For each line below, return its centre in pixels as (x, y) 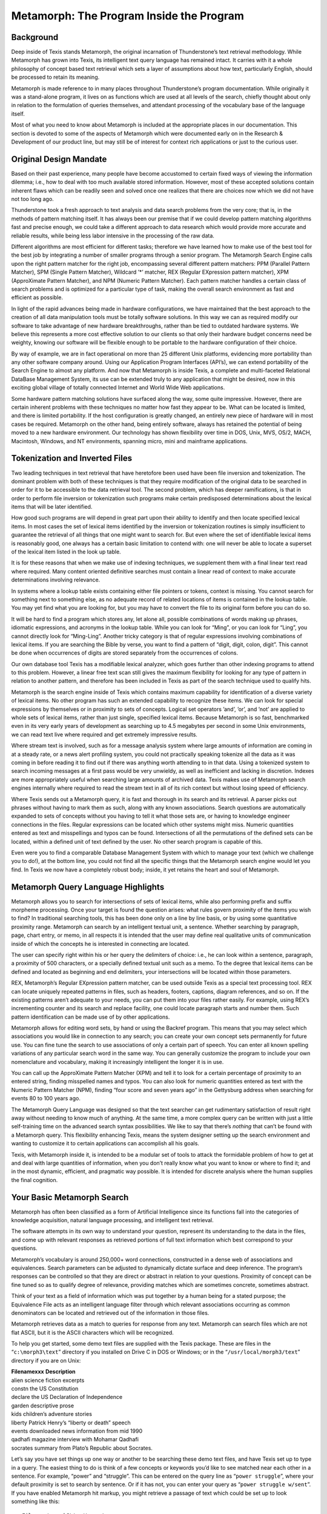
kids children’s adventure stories (51, 1414)
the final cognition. (35, 1180)
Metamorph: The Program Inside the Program (128, 16)
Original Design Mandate (59, 159)
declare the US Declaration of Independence (67, 1397)
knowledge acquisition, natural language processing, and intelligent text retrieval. (113, 1220)
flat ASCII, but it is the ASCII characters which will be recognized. (92, 1332)
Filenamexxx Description (43, 1372)
